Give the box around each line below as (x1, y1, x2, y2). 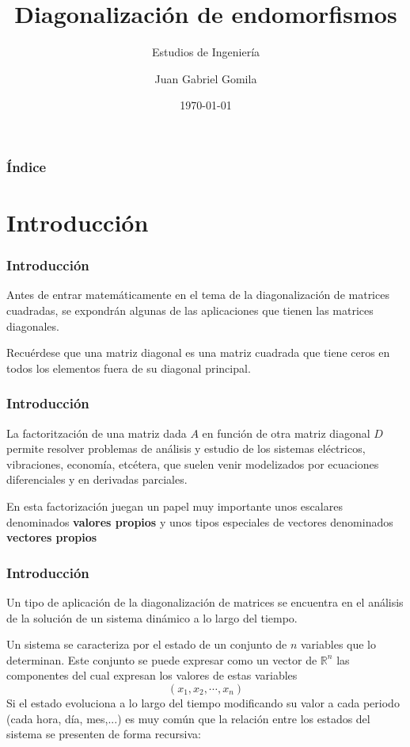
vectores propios (6, 529, 97, 546)
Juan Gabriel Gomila (154, 70, 257, 86)
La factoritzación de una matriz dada (6, 424, 187, 441)
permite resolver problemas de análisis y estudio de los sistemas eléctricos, (6, 440, 366, 457)
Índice (6, 156, 47, 176)
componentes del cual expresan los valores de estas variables (6, 667, 298, 684)
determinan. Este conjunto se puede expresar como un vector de (6, 651, 317, 668)
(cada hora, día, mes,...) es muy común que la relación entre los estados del (6, 710, 370, 726)
